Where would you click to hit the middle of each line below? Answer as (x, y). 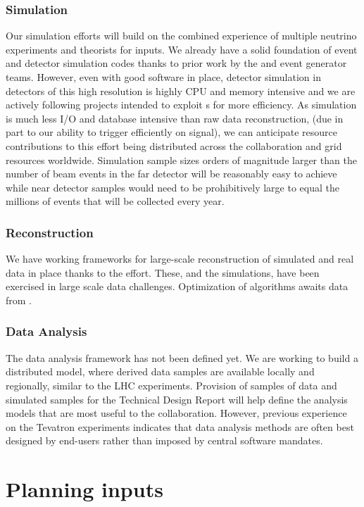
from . (19, 300)
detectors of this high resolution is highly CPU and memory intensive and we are (181, 90)
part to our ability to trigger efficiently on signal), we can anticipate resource (171, 132)
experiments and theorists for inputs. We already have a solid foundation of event (182, 49)
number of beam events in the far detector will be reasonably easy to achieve (171, 174)
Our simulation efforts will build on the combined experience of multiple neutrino (181, 36)
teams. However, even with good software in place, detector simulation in (163, 77)
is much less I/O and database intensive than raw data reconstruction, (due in (175, 118)
